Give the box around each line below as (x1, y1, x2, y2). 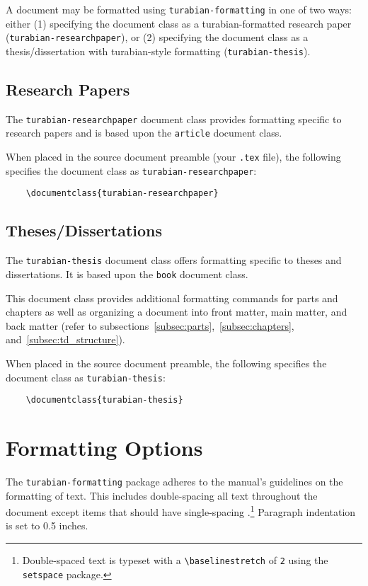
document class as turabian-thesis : (6, 369, 166, 384)
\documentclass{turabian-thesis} (25, 395, 183, 406)
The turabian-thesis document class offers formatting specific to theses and (6, 253, 342, 268)
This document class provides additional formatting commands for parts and (6, 290, 338, 305)
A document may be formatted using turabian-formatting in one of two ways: (6, 2, 352, 16)
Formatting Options (6, 433, 203, 462)
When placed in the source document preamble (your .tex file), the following (6, 149, 341, 164)
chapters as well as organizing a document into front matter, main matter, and (6, 304, 347, 319)
